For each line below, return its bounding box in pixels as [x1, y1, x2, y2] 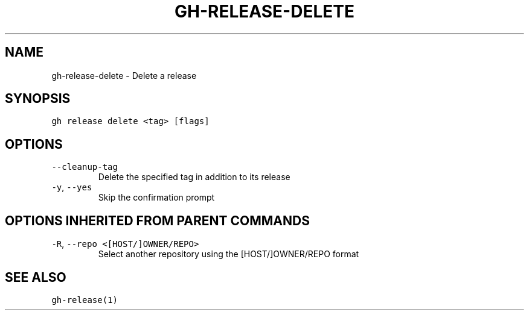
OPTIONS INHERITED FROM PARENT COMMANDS [5, 213, 310, 228]
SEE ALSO [5, 269, 66, 285]
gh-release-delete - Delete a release [51, 70, 197, 81]
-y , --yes [51, 182, 92, 193]
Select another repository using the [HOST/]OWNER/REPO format [98, 249, 359, 260]
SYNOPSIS [5, 91, 71, 107]
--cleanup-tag [51, 162, 118, 172]
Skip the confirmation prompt [98, 192, 215, 203]
